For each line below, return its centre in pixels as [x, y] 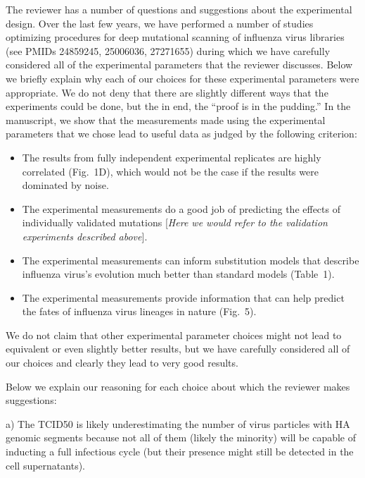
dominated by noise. [65, 185]
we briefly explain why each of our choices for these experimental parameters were [182, 78]
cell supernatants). [45, 465]
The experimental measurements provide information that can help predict [183, 297]
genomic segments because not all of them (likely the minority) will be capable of [181, 437]
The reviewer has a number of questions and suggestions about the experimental [179, 9]
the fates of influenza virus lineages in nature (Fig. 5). [139, 311]
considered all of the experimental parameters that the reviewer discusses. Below [179, 65]
